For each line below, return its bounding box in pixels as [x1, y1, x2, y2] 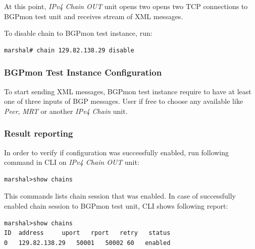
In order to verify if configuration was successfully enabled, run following [4, 147, 229, 157]
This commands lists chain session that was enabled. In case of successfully [4, 191, 236, 201]
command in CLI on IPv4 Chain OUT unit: [4, 157, 139, 167]
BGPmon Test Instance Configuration [4, 66, 162, 79]
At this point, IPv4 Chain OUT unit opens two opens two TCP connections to [4, 1, 248, 11]
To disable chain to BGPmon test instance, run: [4, 28, 152, 38]
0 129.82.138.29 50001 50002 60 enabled [4, 239, 171, 246]
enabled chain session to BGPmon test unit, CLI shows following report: [4, 200, 228, 211]
